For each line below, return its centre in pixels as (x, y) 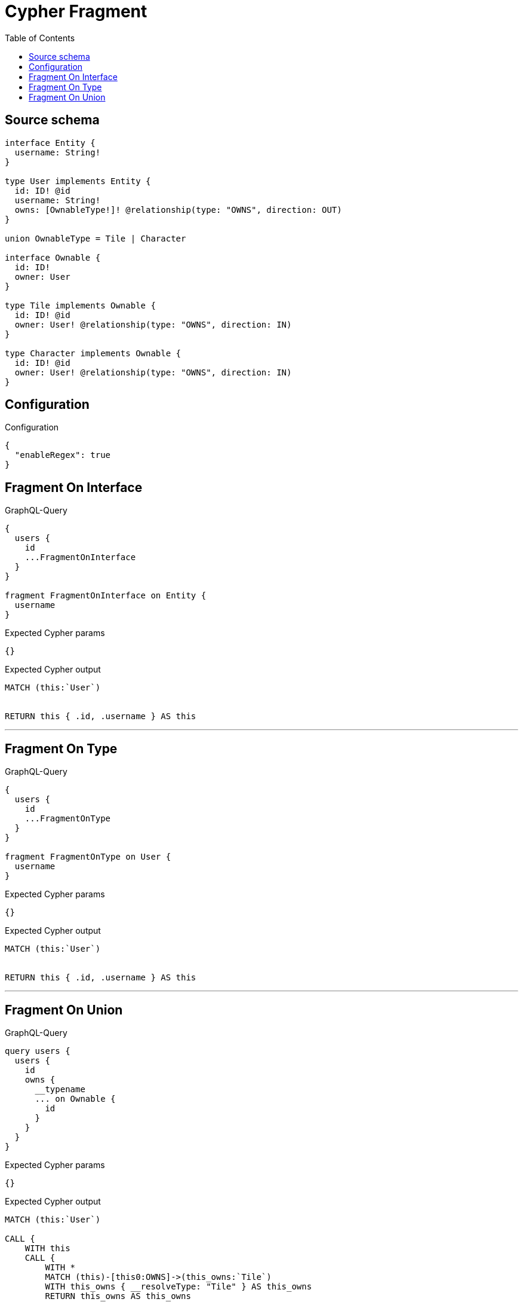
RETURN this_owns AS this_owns (118, 1296)
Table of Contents (40, 38)
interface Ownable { (53, 257)
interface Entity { (50, 143)
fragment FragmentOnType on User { (88, 857)
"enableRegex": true (63, 455)
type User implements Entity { (78, 181)
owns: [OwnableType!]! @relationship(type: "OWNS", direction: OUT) (178, 210)
